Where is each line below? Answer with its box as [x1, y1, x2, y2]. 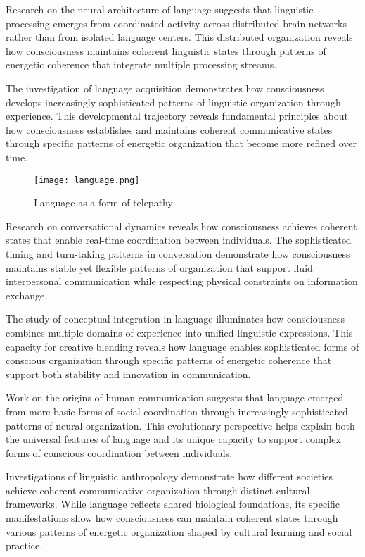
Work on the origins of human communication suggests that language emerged [6, 390, 344, 405]
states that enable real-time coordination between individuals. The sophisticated [6, 232, 352, 247]
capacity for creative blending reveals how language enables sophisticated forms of [6, 339, 359, 353]
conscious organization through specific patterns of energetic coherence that [6, 353, 332, 368]
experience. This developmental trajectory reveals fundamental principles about [6, 108, 348, 123]
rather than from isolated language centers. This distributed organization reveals [6, 30, 353, 44]
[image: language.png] [34, 175, 140, 185]
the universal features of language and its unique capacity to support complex [6, 432, 341, 446]
